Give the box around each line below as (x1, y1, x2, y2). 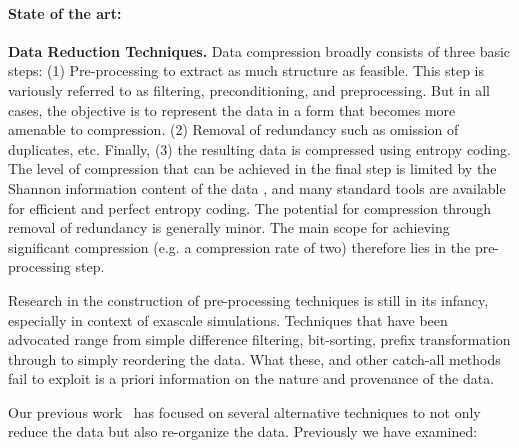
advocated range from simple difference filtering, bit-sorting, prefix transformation (8, 329, 511, 350)
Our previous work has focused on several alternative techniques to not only (8, 401, 481, 422)
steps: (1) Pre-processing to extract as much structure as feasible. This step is (8, 60, 484, 81)
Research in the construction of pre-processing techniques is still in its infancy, (8, 289, 489, 310)
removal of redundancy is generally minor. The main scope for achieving (8, 217, 450, 238)
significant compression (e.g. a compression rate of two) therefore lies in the (8, 236, 471, 257)
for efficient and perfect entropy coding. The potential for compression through (8, 197, 492, 218)
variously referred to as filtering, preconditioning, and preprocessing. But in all (8, 79, 490, 100)
